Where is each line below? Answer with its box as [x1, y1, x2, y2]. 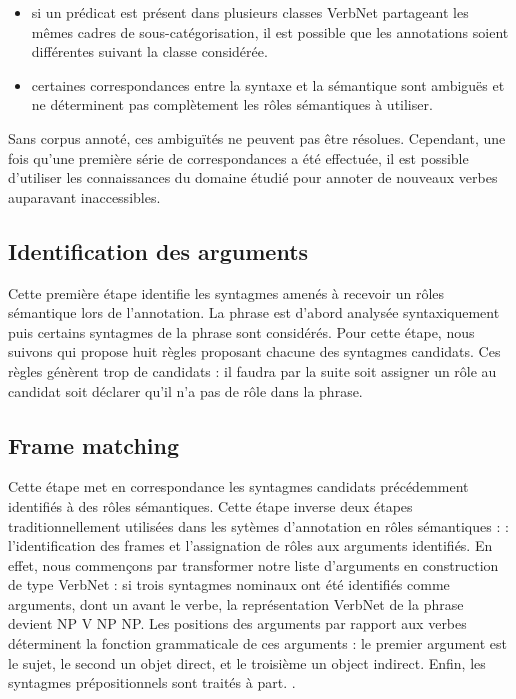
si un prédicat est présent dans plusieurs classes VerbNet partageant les [31, 2, 469, 22]
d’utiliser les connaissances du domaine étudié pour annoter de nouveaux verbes [8, 167, 498, 188]
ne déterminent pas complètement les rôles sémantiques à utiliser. [31, 94, 433, 115]
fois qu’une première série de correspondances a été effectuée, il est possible [8, 147, 469, 168]
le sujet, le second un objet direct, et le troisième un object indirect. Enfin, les [8, 652, 486, 673]
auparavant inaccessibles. [8, 186, 161, 207]
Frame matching [8, 429, 180, 460]
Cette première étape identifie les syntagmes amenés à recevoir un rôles [8, 282, 445, 303]
